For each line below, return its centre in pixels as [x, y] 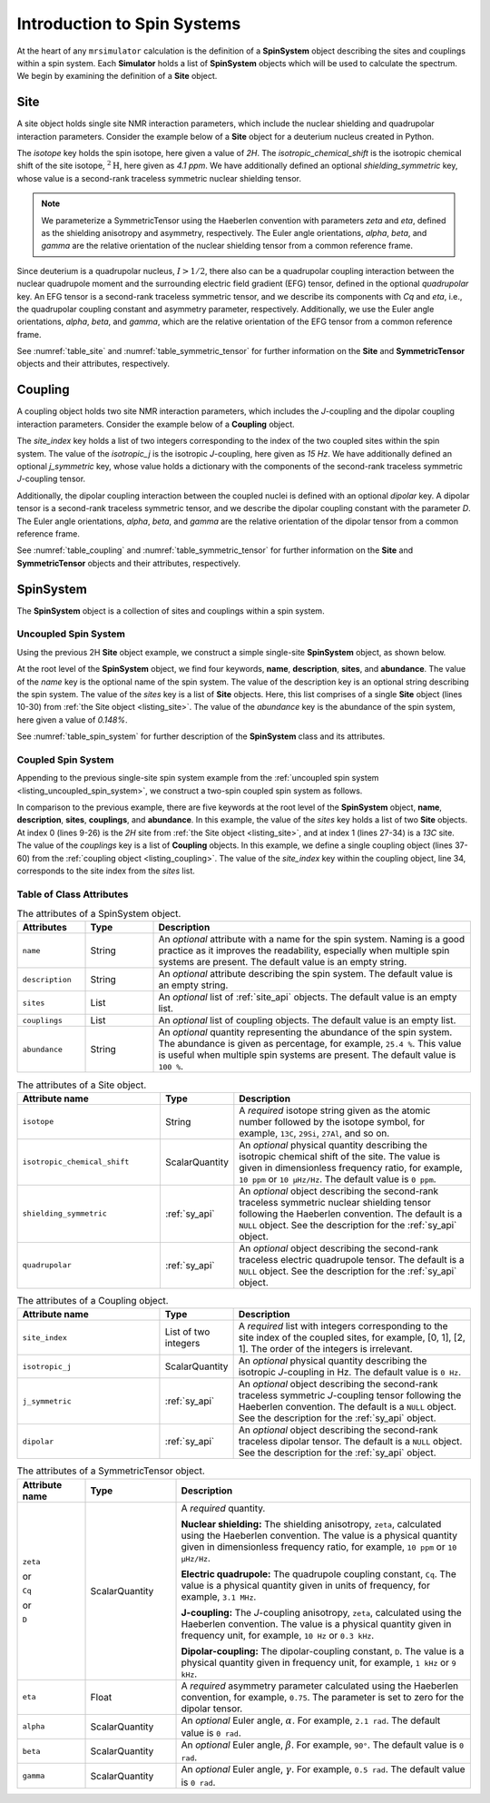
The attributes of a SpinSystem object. [99, 914]
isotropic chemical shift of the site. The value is [339, 1156]
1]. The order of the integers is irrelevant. [325, 1349]
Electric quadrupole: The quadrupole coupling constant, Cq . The [319, 1573]
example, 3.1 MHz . [219, 1596]
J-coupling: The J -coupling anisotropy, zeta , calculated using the [321, 1612]
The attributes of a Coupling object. [93, 1301]
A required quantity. [223, 1508]
